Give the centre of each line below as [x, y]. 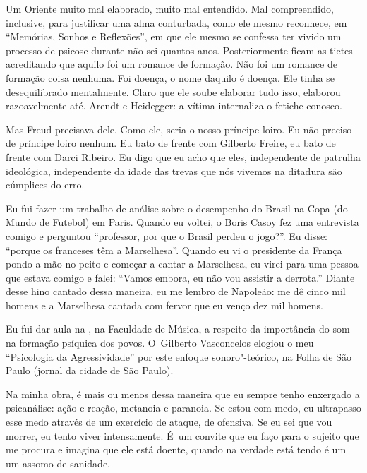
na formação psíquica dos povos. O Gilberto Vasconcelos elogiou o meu [160, 343]
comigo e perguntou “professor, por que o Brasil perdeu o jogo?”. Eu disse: [167, 235]
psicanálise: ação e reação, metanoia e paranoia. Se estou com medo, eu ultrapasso [183, 408]
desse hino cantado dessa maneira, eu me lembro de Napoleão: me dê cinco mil [176, 291]
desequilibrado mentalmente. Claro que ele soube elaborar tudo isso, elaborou [173, 91]
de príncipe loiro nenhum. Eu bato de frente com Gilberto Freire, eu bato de [171, 143]
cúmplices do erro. [45, 185]
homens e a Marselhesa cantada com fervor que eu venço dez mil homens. [164, 305]
